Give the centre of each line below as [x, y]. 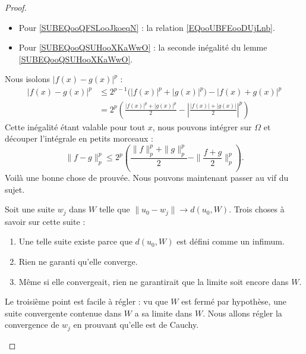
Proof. [16, 7]
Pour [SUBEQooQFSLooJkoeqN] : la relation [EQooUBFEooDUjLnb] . [147, 27]
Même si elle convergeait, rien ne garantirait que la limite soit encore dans [154, 281]
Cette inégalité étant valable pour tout [75, 126]
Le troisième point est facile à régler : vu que [86, 301]
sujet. [15, 189]
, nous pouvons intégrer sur [202, 126]
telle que [114, 209]
